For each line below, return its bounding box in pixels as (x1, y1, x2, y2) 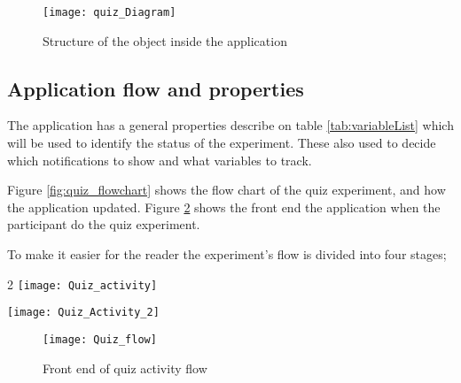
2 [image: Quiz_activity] (7, 274, 158, 293)
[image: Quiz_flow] (43, 333, 157, 346)
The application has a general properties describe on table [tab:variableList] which (7, 116, 454, 134)
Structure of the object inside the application (43, 31, 287, 50)
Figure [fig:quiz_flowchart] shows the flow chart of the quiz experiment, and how (7, 180, 446, 199)
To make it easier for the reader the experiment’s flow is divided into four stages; (7, 245, 447, 264)
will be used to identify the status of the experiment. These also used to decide (7, 134, 436, 152)
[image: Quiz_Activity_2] (7, 306, 160, 319)
